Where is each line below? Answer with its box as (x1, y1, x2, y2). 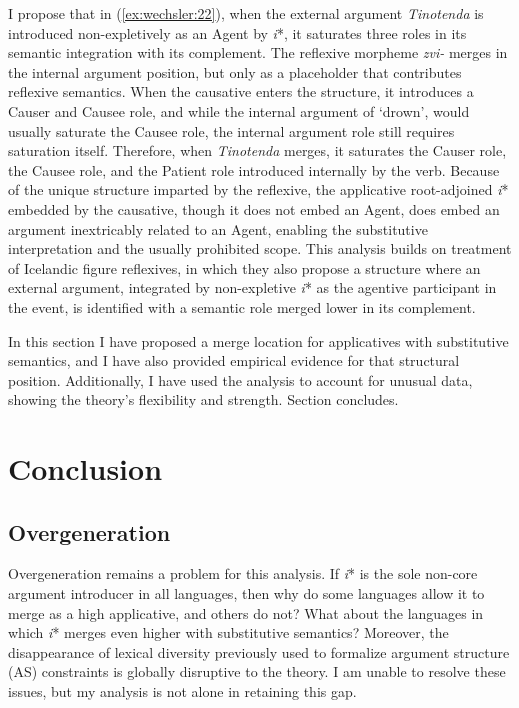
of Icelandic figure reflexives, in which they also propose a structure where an (8, 257, 481, 278)
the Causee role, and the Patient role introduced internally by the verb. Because (8, 159, 500, 180)
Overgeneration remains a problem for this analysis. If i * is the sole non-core (8, 563, 478, 584)
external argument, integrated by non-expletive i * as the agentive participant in (8, 277, 497, 298)
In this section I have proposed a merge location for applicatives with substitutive (8, 330, 509, 351)
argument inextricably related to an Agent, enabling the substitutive (8, 218, 428, 239)
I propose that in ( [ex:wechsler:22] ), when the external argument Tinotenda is (8, 3, 484, 23)
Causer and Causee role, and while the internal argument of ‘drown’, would (8, 100, 470, 121)
